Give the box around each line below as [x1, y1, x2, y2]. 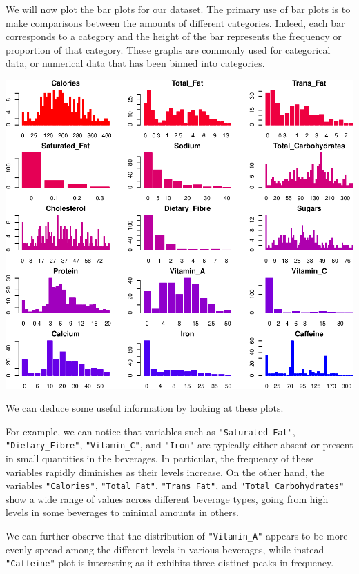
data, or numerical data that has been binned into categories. [6, 56, 265, 70]
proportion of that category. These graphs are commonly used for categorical [6, 42, 331, 57]
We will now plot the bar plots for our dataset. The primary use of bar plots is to [6, 2, 351, 16]
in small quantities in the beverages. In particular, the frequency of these [6, 451, 314, 466]
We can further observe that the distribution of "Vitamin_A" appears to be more [6, 528, 348, 543]
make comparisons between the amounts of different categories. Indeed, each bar [6, 15, 345, 30]
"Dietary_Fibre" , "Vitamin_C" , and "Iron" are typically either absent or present [6, 437, 353, 452]
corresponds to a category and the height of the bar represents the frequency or [6, 29, 342, 43]
